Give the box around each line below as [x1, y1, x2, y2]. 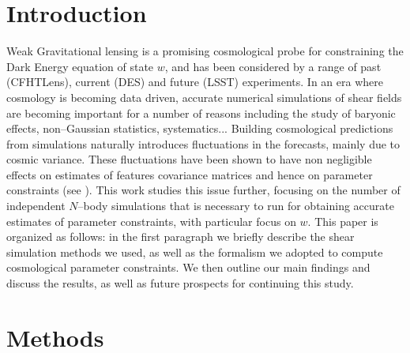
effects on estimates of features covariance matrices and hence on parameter [6, 166, 373, 182]
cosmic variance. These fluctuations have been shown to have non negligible [6, 151, 372, 167]
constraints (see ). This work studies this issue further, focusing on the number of [6, 182, 401, 198]
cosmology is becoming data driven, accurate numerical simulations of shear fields [6, 88, 402, 105]
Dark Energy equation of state [6, 58, 154, 74]
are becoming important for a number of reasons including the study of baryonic [6, 104, 396, 121]
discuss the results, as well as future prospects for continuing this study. [6, 275, 354, 291]
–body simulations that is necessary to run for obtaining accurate [77, 197, 394, 214]
